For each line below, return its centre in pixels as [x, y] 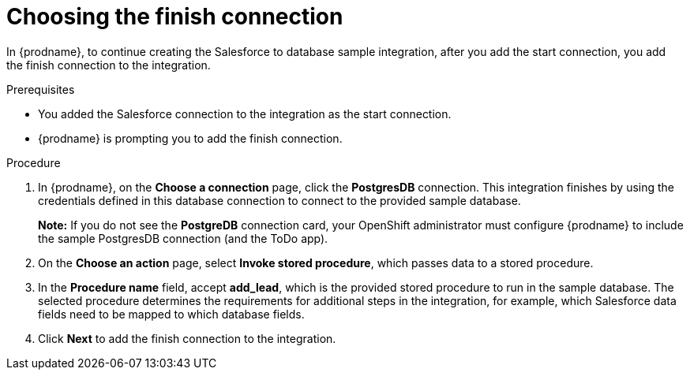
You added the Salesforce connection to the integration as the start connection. [245, 114]
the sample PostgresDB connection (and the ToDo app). [183, 238]
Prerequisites [41, 89]
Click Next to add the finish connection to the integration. [187, 338]
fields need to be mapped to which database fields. [171, 314]
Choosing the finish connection [175, 17]
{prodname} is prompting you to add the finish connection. [190, 138]
